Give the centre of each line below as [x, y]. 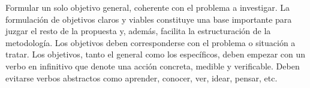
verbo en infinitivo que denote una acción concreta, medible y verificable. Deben [153, 66]
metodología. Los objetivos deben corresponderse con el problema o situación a [151, 42]
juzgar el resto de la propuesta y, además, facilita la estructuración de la [138, 31]
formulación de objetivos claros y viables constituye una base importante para [149, 19]
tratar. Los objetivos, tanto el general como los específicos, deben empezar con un [156, 54]
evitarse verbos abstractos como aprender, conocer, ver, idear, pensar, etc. [142, 78]
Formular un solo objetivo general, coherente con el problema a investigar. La [148, 7]
